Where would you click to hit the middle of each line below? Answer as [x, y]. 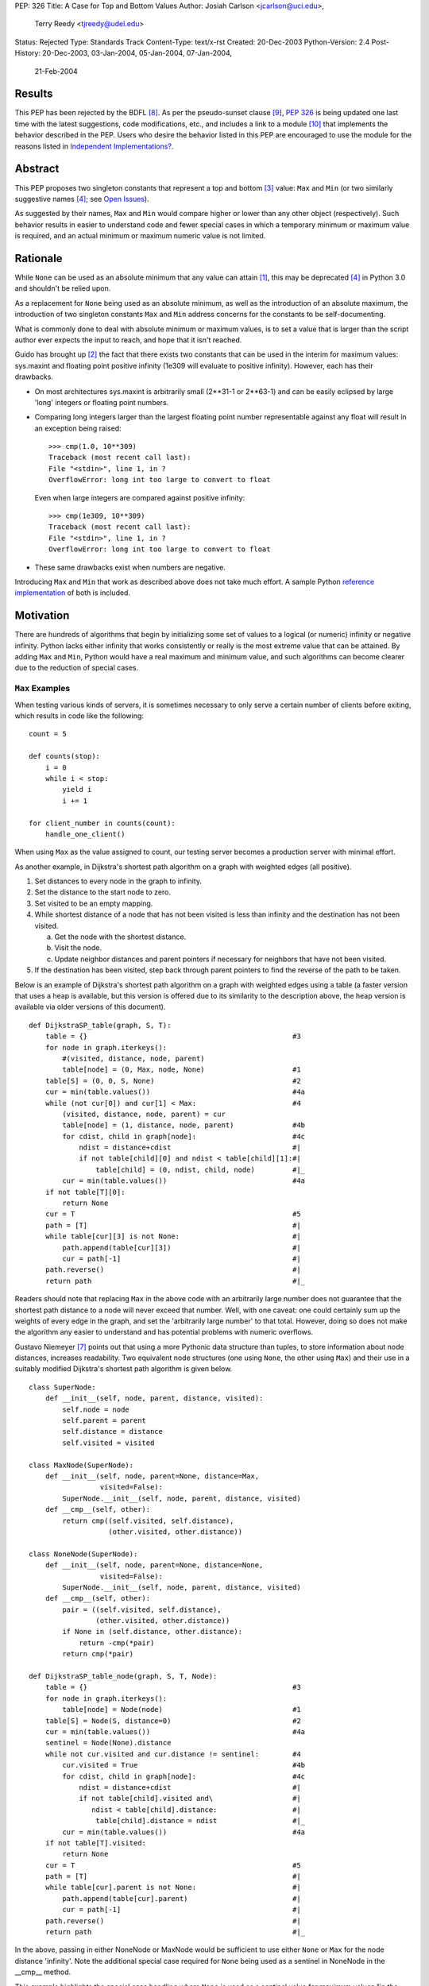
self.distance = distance [112, 1432]
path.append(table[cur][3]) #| [182, 1248]
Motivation [42, 616]
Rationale [39, 258]
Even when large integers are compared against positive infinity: [140, 497]
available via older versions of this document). [90, 1007]
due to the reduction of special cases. [77, 668]
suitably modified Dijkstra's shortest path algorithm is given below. [124, 1369]
